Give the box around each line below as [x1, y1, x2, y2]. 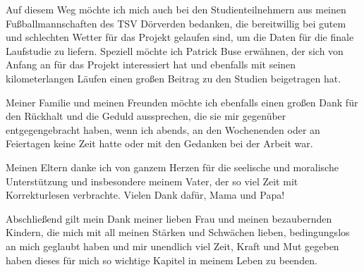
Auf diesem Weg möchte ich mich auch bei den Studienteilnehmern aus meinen [6, 2, 346, 16]
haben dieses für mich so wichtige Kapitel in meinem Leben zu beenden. [6, 252, 317, 267]
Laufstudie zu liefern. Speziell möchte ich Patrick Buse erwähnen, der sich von [6, 43, 344, 58]
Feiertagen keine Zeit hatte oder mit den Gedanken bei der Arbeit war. [6, 136, 313, 151]
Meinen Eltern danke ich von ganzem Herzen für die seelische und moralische [6, 159, 339, 174]
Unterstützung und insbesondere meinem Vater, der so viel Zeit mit [6, 173, 298, 188]
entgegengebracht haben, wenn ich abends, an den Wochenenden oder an [6, 122, 320, 137]
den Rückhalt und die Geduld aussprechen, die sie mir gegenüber [6, 109, 286, 123]
